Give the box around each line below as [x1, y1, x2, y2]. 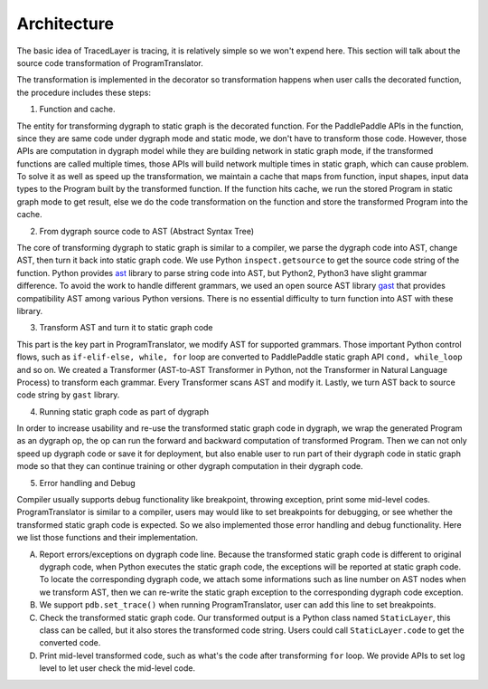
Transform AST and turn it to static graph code [39, 322, 213, 333]
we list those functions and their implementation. [16, 532, 199, 543]
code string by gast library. [16, 389, 120, 400]
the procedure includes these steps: [16, 87, 152, 98]
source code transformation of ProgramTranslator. [16, 57, 203, 68]
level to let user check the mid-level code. [39, 663, 196, 674]
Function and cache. [39, 104, 117, 115]
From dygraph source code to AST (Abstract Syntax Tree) [39, 225, 255, 236]
